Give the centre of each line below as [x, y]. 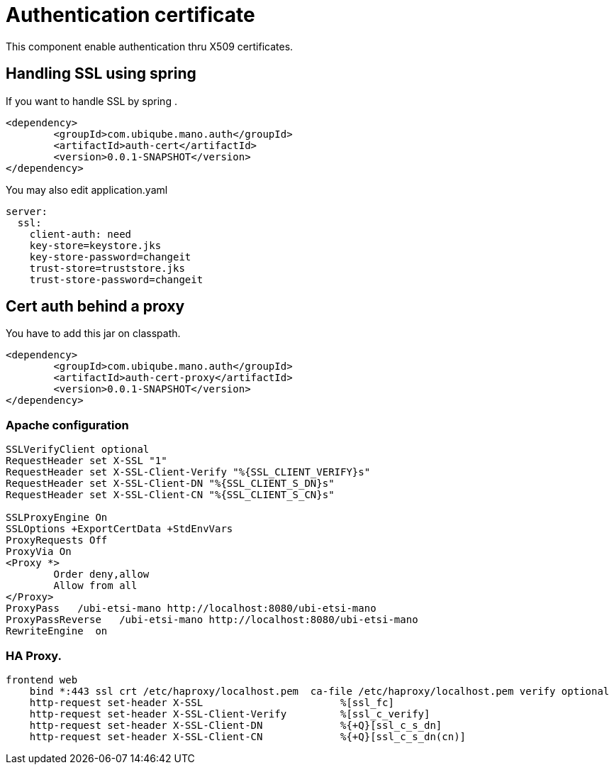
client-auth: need [80, 234]
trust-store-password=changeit [116, 279]
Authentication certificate [130, 15]
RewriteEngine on [57, 631]
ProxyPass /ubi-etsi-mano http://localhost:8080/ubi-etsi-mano [191, 609]
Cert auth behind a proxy [95, 307]
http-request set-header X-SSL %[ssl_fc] [212, 702]
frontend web [42, 680]
